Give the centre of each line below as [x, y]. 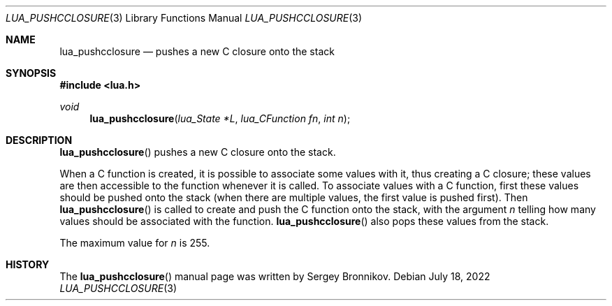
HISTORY [28, 264]
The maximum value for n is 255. [135, 243]
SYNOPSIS [31, 73]
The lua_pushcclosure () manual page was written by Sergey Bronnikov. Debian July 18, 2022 [275, 276]
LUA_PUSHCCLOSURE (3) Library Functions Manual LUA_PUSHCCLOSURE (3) [184, 18]
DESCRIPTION [39, 140]
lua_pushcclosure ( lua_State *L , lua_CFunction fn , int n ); [220, 118]
